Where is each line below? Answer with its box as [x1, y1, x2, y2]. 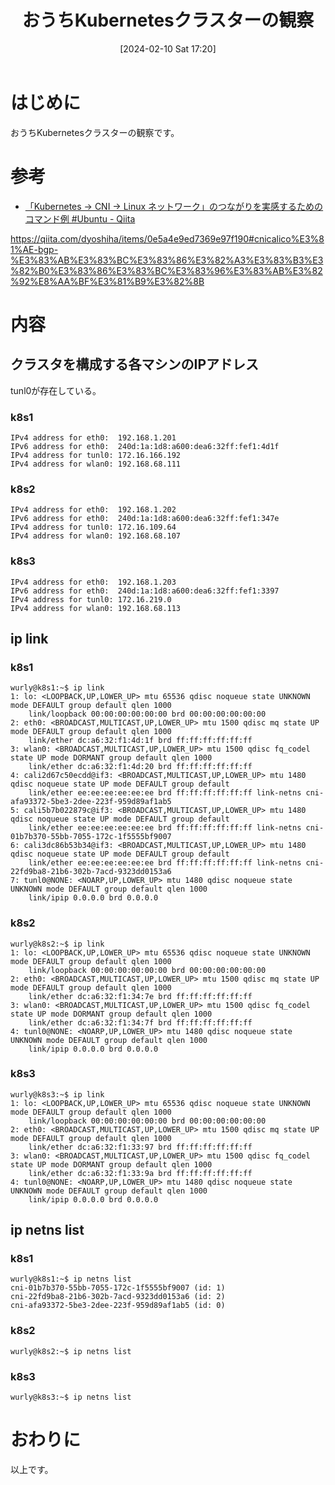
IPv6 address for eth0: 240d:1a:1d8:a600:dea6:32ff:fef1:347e [10, 514, 280, 524]
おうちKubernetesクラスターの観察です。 [10, 126, 180, 138]
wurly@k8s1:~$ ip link [10, 683, 105, 693]
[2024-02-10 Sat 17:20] [119, 42, 217, 55]
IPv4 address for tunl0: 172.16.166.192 [10, 450, 182, 460]
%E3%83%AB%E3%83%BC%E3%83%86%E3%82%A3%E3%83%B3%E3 [10, 254, 324, 266]
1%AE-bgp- [10, 243, 59, 255]
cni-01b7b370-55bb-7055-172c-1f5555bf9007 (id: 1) [10, 1283, 226, 1293]
